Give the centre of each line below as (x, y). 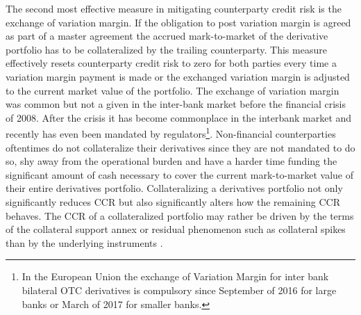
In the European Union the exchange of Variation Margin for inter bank (175, 276)
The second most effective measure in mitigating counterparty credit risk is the (174, 8)
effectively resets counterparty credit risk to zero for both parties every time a (171, 63)
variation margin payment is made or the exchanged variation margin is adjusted (178, 76)
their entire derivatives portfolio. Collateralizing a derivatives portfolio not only (174, 188)
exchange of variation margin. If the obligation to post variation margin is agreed (178, 22)
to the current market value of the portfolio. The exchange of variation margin (173, 90)
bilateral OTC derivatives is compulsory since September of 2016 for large (179, 290)
